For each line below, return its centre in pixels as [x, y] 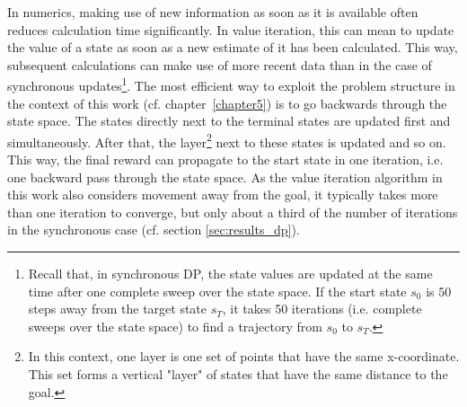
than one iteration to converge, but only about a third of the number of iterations [233, 212]
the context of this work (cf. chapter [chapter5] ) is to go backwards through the [227, 103]
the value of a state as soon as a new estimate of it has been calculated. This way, [233, 47]
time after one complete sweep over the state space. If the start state [217, 291]
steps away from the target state [118, 309]
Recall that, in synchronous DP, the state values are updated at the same [230, 274]
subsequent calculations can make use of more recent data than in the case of [220, 64]
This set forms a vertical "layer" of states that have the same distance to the [238, 374]
